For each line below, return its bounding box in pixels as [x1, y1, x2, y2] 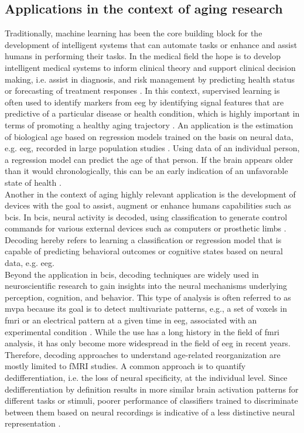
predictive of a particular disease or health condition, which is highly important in [5, 107, 300, 120]
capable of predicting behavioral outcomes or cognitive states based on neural [5, 245, 283, 257]
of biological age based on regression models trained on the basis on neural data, [5, 130, 293, 142]
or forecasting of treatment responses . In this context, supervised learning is [5, 84, 280, 97]
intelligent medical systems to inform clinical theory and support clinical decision [5, 61, 296, 73]
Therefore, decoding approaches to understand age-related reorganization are [5, 348, 281, 360]
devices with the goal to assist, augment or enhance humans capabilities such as [5, 199, 292, 212]
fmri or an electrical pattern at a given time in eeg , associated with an [5, 314, 257, 326]
